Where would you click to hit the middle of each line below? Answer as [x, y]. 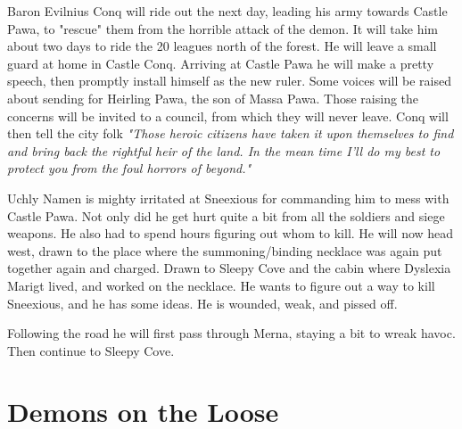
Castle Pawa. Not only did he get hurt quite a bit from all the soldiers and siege [226, 215]
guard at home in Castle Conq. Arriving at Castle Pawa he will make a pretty [221, 63]
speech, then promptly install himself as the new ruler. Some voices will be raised [229, 81]
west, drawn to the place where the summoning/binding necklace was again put [225, 250]
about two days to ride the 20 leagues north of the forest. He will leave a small [222, 46]
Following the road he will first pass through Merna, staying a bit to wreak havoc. [231, 333]
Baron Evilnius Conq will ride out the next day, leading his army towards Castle [227, 11]
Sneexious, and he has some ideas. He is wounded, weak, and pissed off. [202, 303]
